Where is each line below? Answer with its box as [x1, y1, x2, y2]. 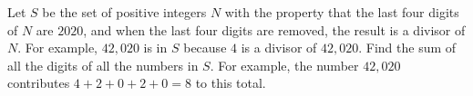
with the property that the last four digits [224, 3, 459, 21]
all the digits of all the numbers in [7, 55, 199, 74]
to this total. [195, 73, 266, 92]
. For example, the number [210, 55, 359, 74]
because [183, 38, 227, 57]
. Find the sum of [358, 38, 457, 57]
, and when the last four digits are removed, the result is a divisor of [83, 20, 466, 39]
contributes [7, 73, 70, 92]
